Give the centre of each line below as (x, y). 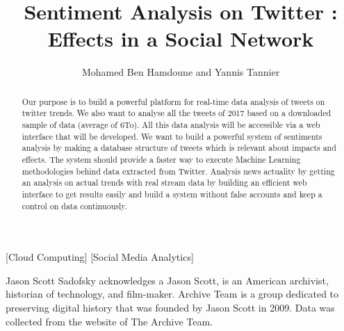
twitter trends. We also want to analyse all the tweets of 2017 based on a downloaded (177, 113)
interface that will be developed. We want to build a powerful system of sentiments (172, 136)
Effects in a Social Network (181, 39)
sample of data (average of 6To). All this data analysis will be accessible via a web (171, 125)
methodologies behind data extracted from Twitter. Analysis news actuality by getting (178, 171)
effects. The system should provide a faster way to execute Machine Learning (161, 159)
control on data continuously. (74, 205)
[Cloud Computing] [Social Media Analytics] (100, 257)
